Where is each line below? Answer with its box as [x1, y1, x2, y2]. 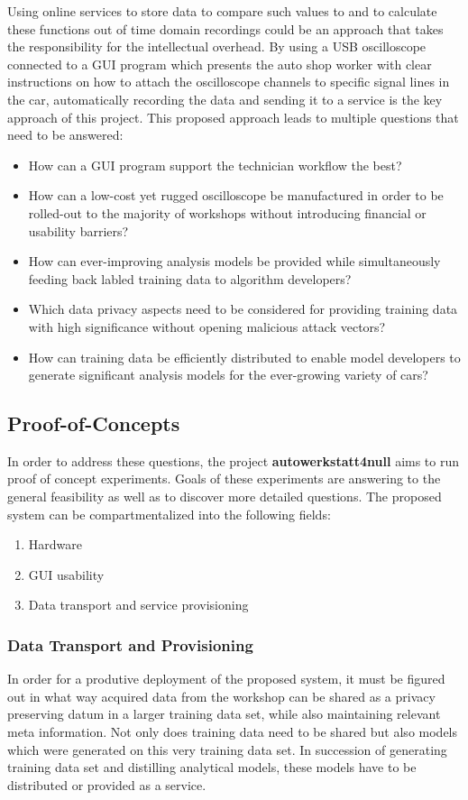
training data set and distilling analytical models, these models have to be [7, 758, 417, 777]
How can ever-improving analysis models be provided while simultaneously [28, 252, 441, 271]
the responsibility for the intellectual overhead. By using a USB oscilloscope [7, 37, 427, 56]
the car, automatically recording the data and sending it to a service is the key [7, 89, 443, 108]
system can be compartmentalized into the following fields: [7, 504, 331, 523]
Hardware [28, 535, 82, 554]
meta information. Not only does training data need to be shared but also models [7, 722, 457, 741]
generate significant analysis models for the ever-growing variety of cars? [28, 365, 428, 384]
